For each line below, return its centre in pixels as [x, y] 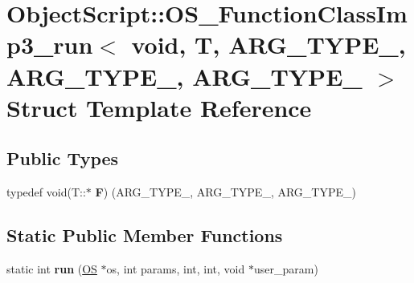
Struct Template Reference [159, 107]
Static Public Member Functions [145, 235]
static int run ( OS [52, 268]
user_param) [286, 268]
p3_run [50, 44]
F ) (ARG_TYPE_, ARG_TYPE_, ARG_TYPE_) [225, 192]
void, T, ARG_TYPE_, [268, 44]
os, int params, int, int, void [176, 268]
